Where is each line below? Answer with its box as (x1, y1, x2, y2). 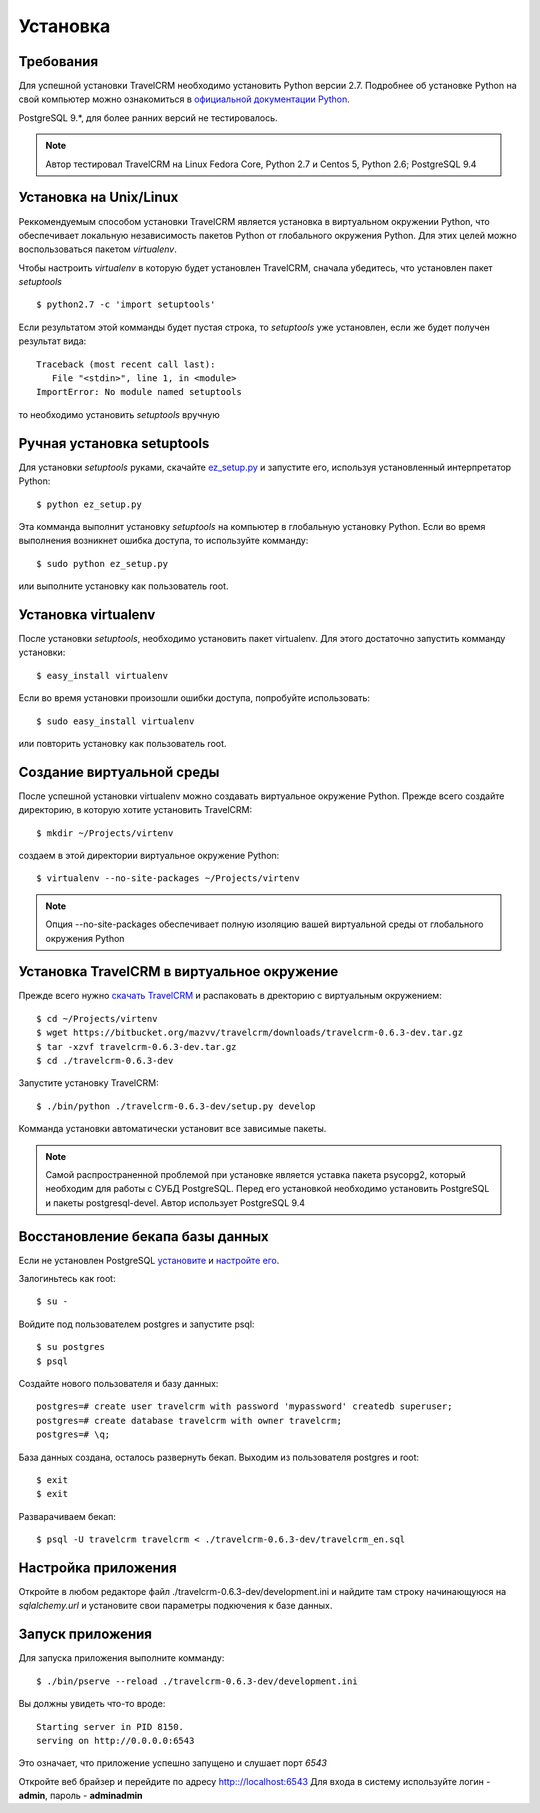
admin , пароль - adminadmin (18, 1790, 143, 1802)
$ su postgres (36, 1341, 105, 1353)
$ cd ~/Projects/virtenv (36, 1013, 158, 1024)
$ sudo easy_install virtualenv (36, 715, 195, 727)
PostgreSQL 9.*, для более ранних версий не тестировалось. (18, 111, 279, 124)
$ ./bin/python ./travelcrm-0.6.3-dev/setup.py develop (36, 1100, 316, 1112)
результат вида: (18, 335, 87, 347)
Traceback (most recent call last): (36, 358, 216, 370)
